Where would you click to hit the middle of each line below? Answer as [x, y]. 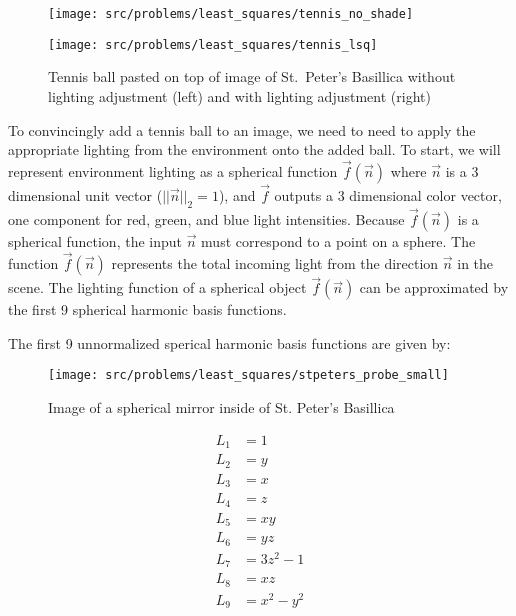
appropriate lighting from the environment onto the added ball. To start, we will [254, 149]
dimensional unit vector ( [85, 195]
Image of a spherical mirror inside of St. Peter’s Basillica [221, 407]
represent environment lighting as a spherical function [173, 170]
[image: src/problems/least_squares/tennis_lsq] [213, 44]
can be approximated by [434, 287]
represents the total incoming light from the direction [275, 262]
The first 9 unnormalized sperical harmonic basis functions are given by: [229, 342]
